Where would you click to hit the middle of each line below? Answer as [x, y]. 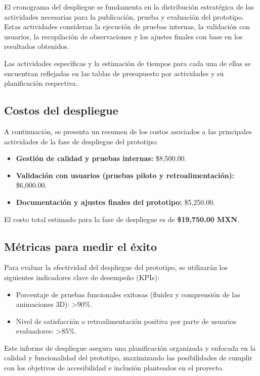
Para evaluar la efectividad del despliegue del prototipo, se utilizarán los [116, 267]
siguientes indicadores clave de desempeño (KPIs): [82, 277]
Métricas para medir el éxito [81, 246]
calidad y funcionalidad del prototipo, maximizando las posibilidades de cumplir [128, 358]
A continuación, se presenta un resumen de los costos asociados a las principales [128, 131]
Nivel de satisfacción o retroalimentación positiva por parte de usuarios [126, 321]
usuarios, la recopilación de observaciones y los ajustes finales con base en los [123, 36]
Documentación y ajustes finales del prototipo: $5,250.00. [116, 202]
